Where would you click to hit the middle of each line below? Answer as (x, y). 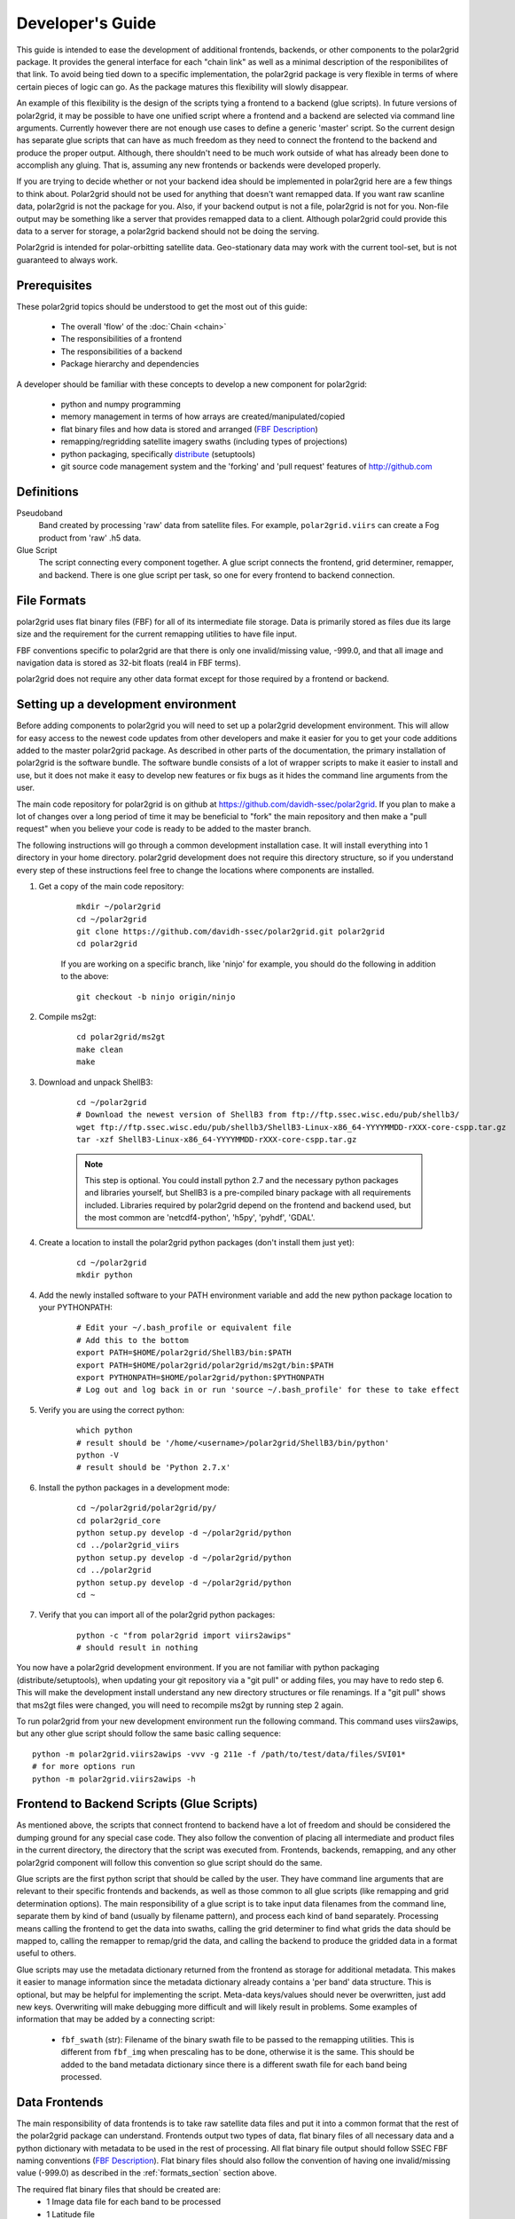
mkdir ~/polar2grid (119, 907)
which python (105, 1430)
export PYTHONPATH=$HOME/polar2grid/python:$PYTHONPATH (200, 1378)
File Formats (51, 600)
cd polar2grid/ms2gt (121, 1037)
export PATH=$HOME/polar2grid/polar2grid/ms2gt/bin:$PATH (205, 1365)
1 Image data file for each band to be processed (134, 2202)
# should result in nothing (137, 1648)
